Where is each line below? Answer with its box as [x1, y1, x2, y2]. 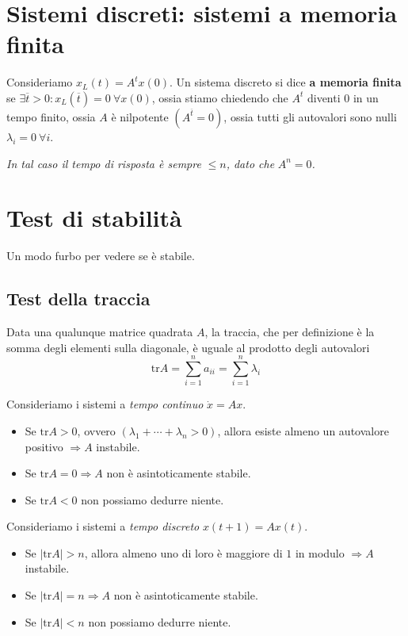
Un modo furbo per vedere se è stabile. [6, 247, 195, 264]
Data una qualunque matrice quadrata [6, 324, 193, 340]
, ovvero [77, 422, 116, 439]
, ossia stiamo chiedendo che [151, 89, 288, 105]
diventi [307, 89, 341, 105]
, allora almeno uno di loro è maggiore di [84, 544, 283, 561]
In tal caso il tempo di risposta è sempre [6, 155, 201, 171]
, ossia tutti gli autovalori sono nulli [223, 108, 397, 125]
